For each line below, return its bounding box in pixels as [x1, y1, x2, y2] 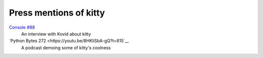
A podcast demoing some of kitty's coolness [21, 44, 111, 51]
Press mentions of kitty [9, 7, 105, 18]
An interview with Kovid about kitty [21, 31, 91, 37]
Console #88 [9, 24, 35, 30]
